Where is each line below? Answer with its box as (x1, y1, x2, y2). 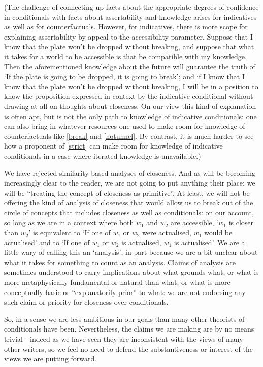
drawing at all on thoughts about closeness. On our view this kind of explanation (4, 100, 256, 111)
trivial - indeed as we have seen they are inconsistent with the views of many (4, 334, 243, 344)
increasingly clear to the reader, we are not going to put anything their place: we (4, 177, 255, 188)
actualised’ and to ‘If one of (4, 237, 90, 247)
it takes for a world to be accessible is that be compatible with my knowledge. (4, 51, 247, 61)
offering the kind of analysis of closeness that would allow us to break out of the (4, 197, 253, 208)
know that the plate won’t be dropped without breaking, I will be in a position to (4, 81, 258, 91)
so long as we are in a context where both (4, 217, 134, 228)
